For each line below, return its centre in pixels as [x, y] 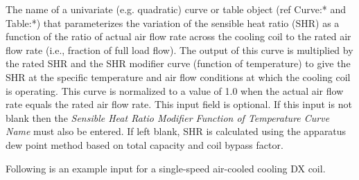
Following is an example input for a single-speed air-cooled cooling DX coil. [166, 168]
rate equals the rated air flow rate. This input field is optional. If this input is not [179, 104]
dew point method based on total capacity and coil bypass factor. [145, 144]
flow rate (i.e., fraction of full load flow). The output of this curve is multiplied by [179, 49]
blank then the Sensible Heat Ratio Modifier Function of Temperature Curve [168, 117]
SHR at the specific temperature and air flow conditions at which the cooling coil [178, 76]
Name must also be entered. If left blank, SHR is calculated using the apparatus [176, 131]
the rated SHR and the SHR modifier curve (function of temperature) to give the [178, 63]
